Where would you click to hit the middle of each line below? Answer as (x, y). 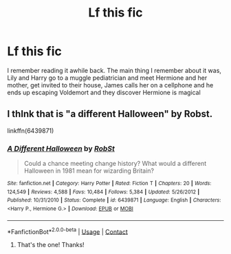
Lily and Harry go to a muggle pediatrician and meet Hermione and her (107, 78)
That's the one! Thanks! (51, 245)
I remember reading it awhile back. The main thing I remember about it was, (114, 70)
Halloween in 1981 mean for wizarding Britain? (89, 171)
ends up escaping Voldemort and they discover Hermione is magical (104, 92)
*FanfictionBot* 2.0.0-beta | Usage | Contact (68, 231)
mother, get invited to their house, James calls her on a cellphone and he (110, 85)
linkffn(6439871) (31, 130)
